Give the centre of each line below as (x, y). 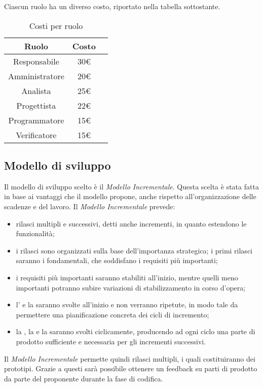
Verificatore (36, 135)
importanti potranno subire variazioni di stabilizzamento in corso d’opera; (131, 287)
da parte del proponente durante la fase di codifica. (84, 378)
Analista (36, 90)
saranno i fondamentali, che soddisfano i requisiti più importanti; (117, 260)
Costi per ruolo (56, 25)
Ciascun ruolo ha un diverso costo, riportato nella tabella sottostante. (112, 6)
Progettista (36, 105)
